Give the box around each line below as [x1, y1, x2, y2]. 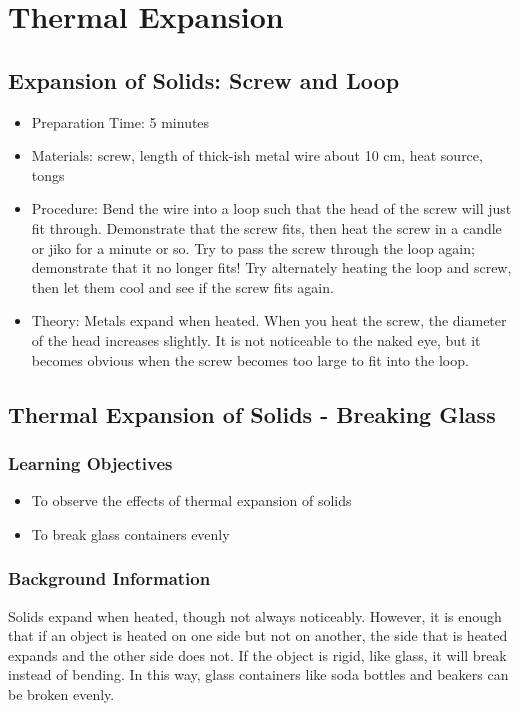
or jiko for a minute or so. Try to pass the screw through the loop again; [31, 237, 475, 258]
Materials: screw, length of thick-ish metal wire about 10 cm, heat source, [31, 145, 483, 166]
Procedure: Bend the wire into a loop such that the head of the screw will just [31, 198, 512, 219]
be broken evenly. [8, 683, 115, 704]
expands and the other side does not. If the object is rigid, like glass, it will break [8, 644, 507, 665]
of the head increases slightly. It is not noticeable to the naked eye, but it [31, 329, 481, 350]
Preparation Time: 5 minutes [31, 111, 210, 132]
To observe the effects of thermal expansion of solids [31, 490, 352, 511]
